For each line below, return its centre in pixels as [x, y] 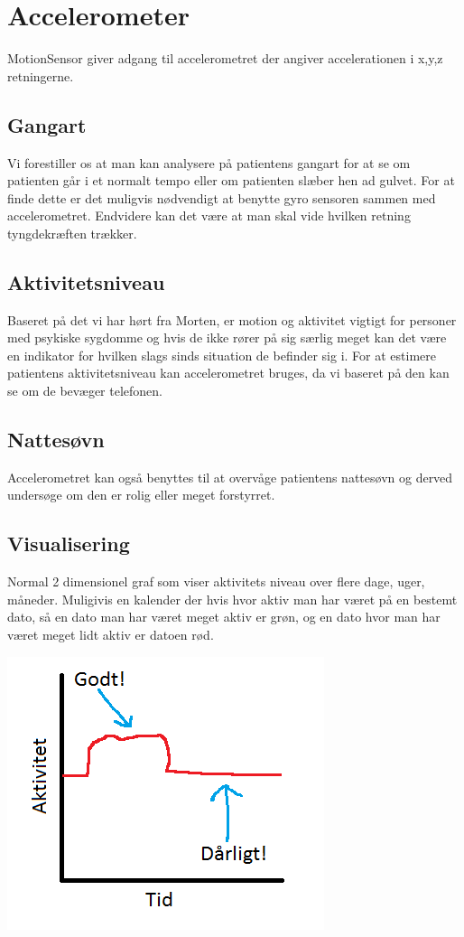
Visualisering [69, 543]
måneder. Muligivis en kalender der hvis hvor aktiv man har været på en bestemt [232, 599]
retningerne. [41, 75]
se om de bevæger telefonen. [85, 391]
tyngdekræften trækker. [72, 233]
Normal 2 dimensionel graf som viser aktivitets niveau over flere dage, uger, [216, 581]
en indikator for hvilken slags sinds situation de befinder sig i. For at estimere [222, 355]
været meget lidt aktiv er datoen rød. [111, 635]
